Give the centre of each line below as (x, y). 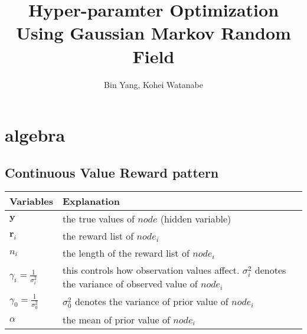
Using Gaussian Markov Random (153, 33)
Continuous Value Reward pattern (112, 172)
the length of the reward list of (126, 253)
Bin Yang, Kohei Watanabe (153, 84)
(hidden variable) (196, 219)
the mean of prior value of (116, 319)
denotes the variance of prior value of (151, 302)
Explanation (91, 201)
